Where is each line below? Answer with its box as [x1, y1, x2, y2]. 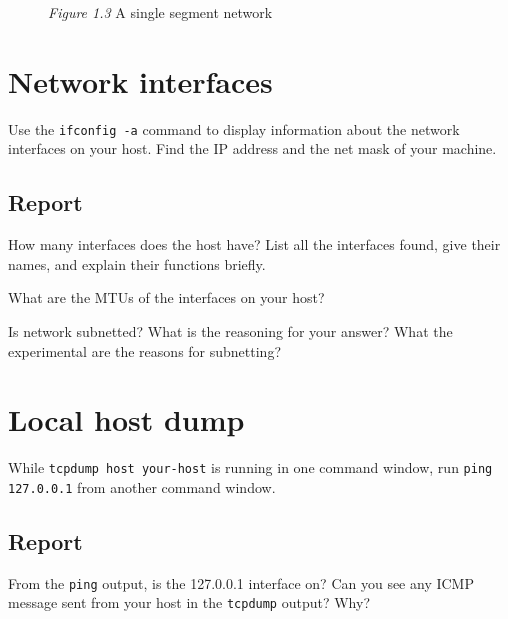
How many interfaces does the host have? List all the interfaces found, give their [8, 234, 501, 255]
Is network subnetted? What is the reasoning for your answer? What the [8, 320, 453, 341]
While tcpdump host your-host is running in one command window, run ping [8, 457, 493, 478]
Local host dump [8, 399, 245, 440]
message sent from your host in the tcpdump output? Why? [8, 592, 370, 613]
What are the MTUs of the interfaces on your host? [8, 287, 325, 308]
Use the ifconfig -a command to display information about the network [8, 118, 460, 139]
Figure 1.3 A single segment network [48, 2, 273, 22]
